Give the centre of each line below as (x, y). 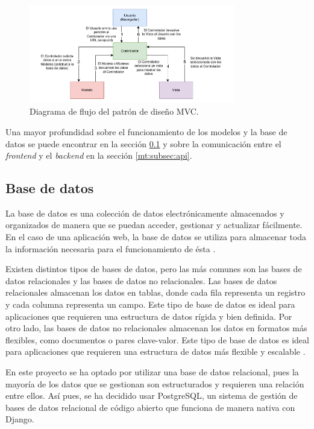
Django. (20, 419)
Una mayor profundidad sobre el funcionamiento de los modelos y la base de (146, 131)
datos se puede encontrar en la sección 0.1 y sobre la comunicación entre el (143, 143)
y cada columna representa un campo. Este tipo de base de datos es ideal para (150, 304)
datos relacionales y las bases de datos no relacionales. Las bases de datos (141, 280)
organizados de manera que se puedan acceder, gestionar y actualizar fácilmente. (154, 225)
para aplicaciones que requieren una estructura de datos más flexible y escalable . (155, 351)
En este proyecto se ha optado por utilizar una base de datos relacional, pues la (152, 372)
